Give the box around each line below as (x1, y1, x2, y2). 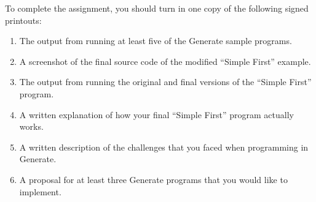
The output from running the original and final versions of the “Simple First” (19, 75, 312, 88)
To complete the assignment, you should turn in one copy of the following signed (5, 2, 309, 14)
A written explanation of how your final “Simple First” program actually (19, 108, 294, 121)
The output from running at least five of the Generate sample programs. (19, 34, 292, 47)
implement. (19, 185, 61, 198)
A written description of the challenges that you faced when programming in (19, 140, 309, 153)
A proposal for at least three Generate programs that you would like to (19, 173, 288, 185)
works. (19, 120, 44, 133)
